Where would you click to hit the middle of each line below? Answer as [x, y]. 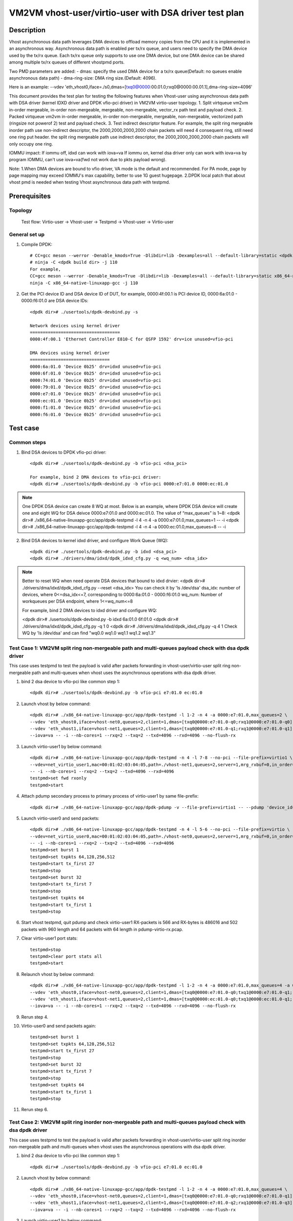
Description [27, 30]
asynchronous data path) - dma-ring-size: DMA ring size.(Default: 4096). [83, 78]
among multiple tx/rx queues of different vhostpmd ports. [67, 62]
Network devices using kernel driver [75, 326]
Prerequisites [30, 196]
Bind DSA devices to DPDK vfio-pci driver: [64, 452]
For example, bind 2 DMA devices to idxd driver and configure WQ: [90, 610]
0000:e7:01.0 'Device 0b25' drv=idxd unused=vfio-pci [95, 394]
